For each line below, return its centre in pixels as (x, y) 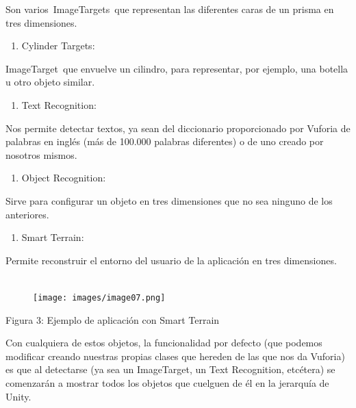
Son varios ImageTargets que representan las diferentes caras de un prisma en (170, 9)
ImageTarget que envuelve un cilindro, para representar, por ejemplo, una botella (177, 68)
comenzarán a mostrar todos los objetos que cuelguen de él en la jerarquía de (167, 382)
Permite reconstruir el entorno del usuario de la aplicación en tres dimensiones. (171, 260)
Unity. (18, 396)
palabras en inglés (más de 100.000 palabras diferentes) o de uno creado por (165, 141)
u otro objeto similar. (50, 82)
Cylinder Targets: (58, 46)
